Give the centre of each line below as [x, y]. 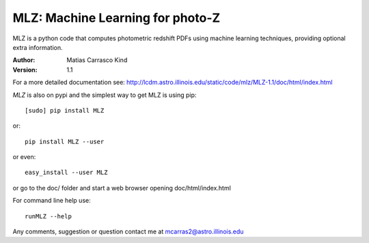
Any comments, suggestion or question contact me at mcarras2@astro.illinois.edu [128, 231]
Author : [24, 60]
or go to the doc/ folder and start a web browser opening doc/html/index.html [122, 188]
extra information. [38, 47]
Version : [25, 70]
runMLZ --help [48, 216]
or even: [24, 157]
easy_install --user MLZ [66, 173]
